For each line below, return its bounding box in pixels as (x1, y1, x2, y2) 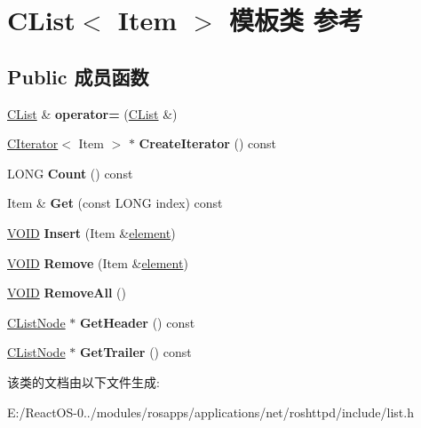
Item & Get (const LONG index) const (7, 194, 223, 212)
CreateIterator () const (139, 134, 277, 153)
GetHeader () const (79, 313, 195, 331)
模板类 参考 (228, 2, 363, 38)
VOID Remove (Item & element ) (7, 253, 188, 272)
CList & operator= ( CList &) (7, 104, 178, 123)
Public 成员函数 (7, 62, 149, 90)
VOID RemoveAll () (7, 283, 126, 302)
